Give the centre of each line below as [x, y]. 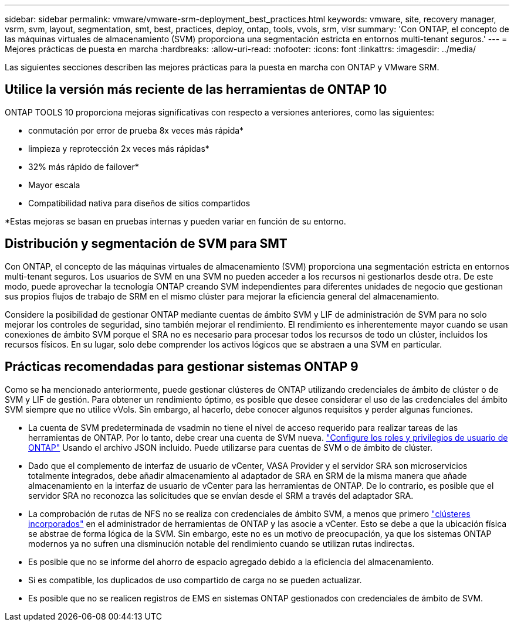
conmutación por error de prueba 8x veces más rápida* [136, 130]
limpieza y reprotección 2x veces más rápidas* [119, 148]
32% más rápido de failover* [84, 166]
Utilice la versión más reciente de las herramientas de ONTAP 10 [196, 90]
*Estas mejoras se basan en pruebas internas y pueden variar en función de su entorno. [175, 221]
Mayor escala [54, 185]
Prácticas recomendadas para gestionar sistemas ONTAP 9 [182, 367]
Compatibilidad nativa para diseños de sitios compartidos [139, 203]
